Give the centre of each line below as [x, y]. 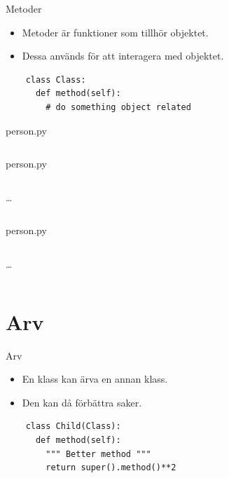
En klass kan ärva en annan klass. [95, 379]
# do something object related [118, 107]
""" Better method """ [98, 454]
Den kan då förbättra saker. [82, 402]
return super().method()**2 [111, 468]
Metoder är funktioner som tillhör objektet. [115, 32]
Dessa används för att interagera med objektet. [123, 56]
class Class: [56, 80]
